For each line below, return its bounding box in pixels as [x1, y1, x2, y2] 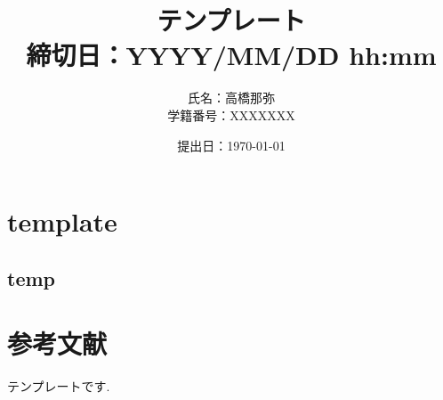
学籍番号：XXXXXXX [167, 105, 295, 124]
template [7, 203, 117, 240]
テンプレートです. [7, 377, 110, 396]
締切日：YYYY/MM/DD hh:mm [26, 37, 437, 73]
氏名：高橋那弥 [188, 88, 275, 107]
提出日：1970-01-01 [177, 135, 286, 154]
